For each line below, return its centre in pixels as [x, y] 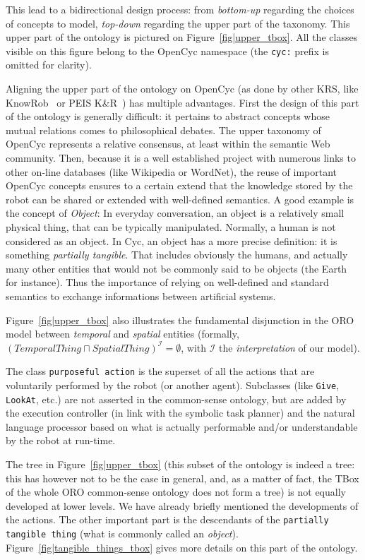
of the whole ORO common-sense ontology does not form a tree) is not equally [176, 492]
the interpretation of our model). [289, 347]
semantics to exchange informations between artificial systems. [141, 296]
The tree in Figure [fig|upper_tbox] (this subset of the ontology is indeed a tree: [180, 464]
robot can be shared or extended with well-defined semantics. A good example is [180, 199]
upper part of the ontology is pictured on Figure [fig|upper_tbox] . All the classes [182, 37]
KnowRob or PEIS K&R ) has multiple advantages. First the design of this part [182, 102]
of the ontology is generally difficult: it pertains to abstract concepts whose [168, 116]
